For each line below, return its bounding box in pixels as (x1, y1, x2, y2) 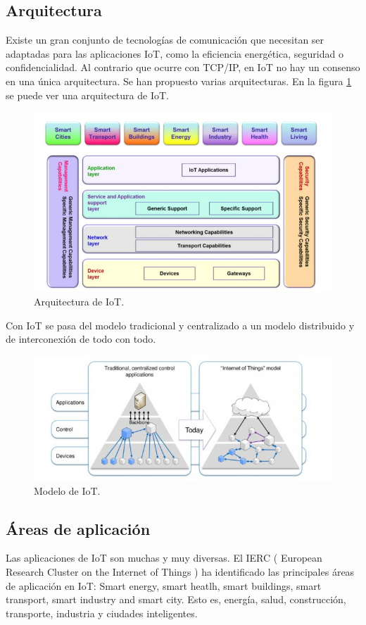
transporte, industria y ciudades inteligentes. (6, 605, 198, 620)
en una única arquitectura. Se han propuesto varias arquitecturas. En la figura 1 (6, 73, 352, 88)
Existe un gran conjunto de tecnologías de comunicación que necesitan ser (6, 32, 324, 47)
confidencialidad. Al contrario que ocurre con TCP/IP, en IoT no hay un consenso (6, 60, 360, 75)
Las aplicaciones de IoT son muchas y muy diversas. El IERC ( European (6, 550, 322, 565)
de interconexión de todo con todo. (6, 332, 156, 346)
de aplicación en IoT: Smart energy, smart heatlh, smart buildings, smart (6, 578, 322, 593)
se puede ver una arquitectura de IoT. (6, 87, 169, 102)
